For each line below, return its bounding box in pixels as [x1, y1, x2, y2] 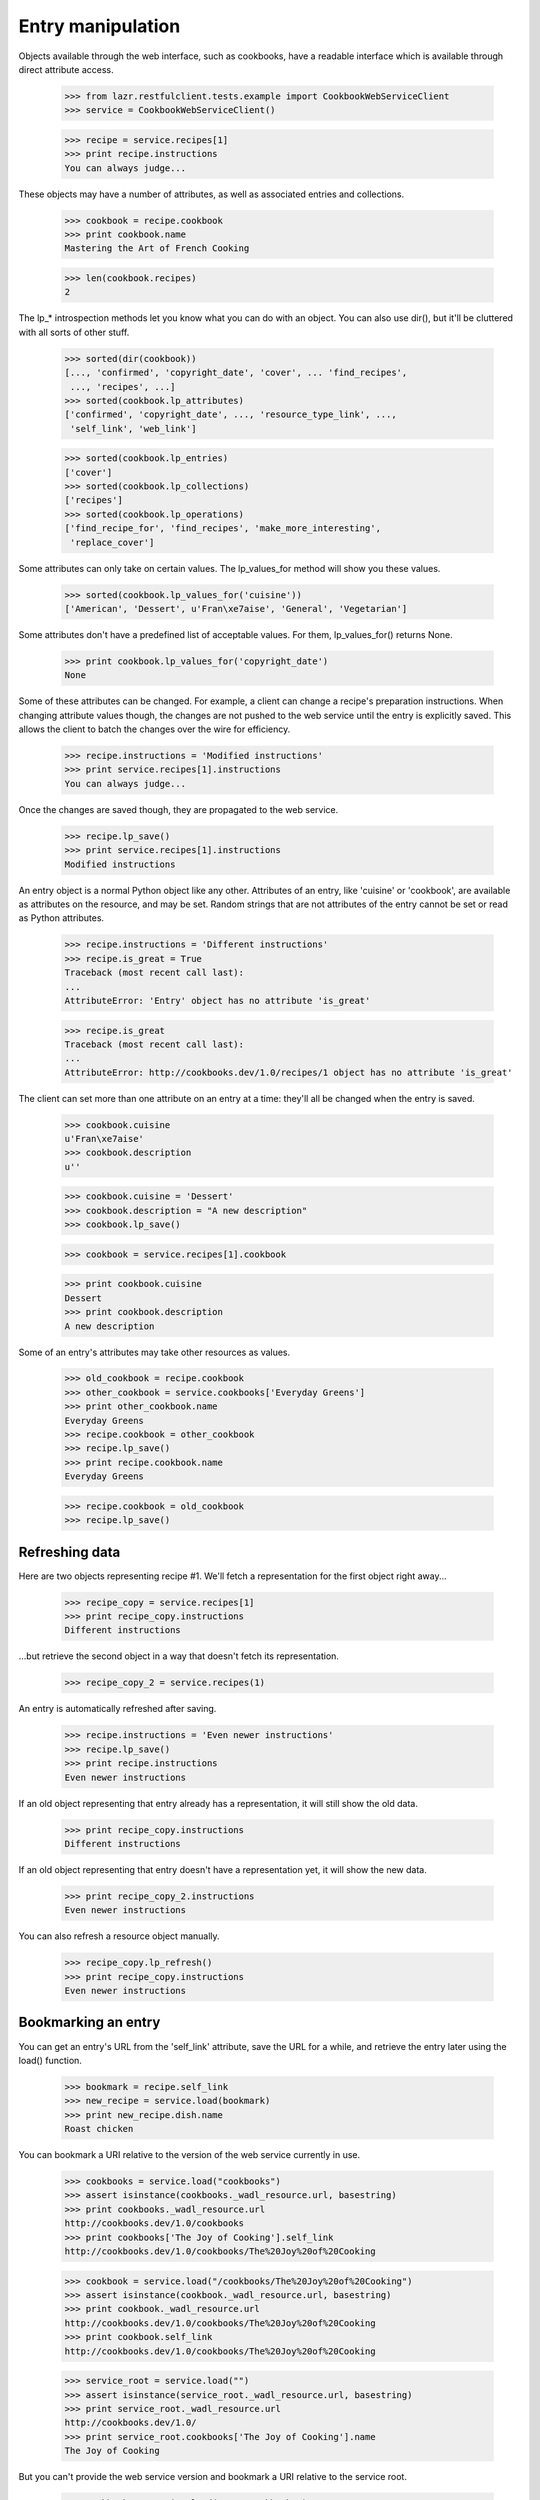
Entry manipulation [18, 15, 181, 37]
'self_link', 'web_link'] [70, 423, 197, 434]
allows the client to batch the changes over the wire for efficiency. [18, 723, 291, 735]
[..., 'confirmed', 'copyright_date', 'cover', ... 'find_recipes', [64, 367, 408, 379]
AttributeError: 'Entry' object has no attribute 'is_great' [64, 995, 371, 1006]
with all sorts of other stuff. [18, 326, 130, 338]
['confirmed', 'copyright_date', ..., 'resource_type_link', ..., [64, 409, 397, 420]
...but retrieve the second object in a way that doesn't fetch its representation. [18, 1650, 340, 1662]
